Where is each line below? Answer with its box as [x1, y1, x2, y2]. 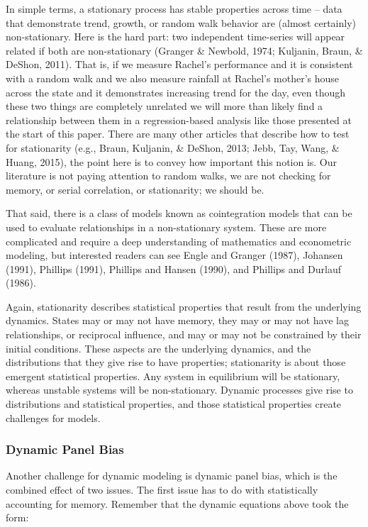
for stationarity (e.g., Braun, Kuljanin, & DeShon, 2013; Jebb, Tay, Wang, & [6, 140, 340, 155]
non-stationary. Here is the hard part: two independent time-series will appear [6, 29, 345, 44]
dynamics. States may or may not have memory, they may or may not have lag [6, 313, 349, 328]
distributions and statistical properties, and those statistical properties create [6, 396, 342, 411]
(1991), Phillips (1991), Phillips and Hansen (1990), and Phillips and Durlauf [6, 261, 341, 276]
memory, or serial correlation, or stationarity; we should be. [6, 182, 264, 196]
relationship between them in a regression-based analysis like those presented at [6, 112, 352, 127]
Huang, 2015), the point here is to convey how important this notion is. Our [6, 154, 338, 169]
